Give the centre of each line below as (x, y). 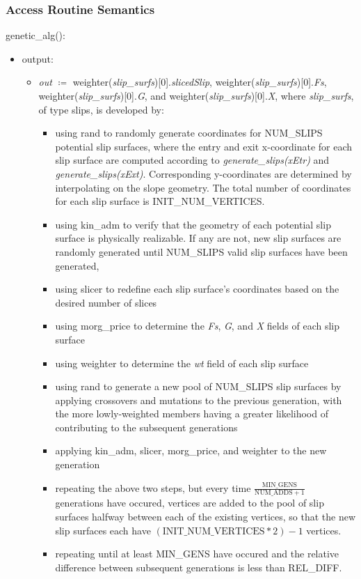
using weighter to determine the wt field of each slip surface (182, 363)
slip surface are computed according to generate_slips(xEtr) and (192, 160)
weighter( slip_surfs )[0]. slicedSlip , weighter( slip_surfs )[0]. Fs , (200, 82)
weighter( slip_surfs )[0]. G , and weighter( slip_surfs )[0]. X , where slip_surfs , (196, 95)
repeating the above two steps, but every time (153, 487)
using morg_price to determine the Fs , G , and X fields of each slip (198, 326)
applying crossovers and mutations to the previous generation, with (199, 400)
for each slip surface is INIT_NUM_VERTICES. (160, 201)
